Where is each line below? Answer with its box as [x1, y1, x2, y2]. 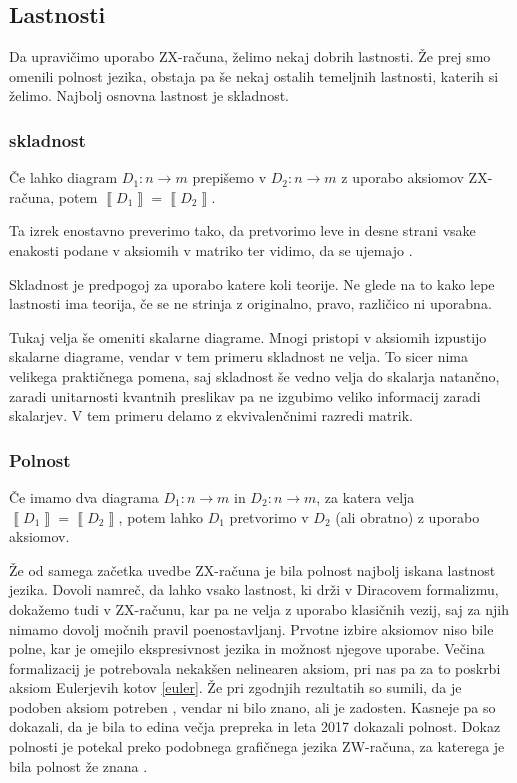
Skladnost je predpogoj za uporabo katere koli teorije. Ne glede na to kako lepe [9, 273, 495, 294]
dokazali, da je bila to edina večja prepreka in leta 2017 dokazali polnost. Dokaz [9, 716, 501, 737]
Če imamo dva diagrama [9, 486, 159, 507]
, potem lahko [118, 506, 203, 527]
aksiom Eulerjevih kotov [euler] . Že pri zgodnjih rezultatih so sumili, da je [9, 677, 462, 698]
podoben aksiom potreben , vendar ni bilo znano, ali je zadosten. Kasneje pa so [9, 696, 496, 717]
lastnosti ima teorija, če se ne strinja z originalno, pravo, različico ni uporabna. [9, 293, 492, 314]
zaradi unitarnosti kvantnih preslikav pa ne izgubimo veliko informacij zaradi [9, 385, 481, 406]
